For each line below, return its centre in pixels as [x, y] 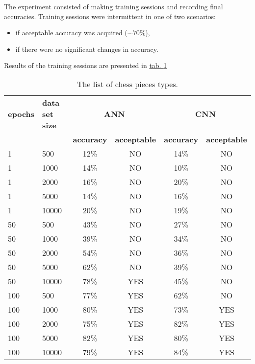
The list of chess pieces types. [127, 84]
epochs [21, 114]
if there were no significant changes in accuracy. [87, 49]
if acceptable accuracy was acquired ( [71, 33]
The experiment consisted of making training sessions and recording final [114, 6]
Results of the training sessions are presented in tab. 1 [86, 65]
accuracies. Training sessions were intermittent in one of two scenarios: [110, 16]
